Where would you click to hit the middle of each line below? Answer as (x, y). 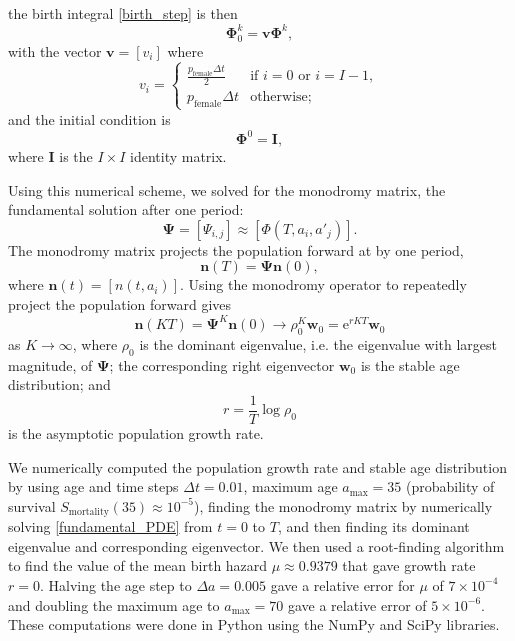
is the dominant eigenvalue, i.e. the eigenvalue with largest (318, 343)
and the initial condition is (89, 118)
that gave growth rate (409, 565)
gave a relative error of (357, 604)
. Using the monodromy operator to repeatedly (323, 284)
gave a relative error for (342, 584)
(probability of (450, 486)
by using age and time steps (93, 486)
